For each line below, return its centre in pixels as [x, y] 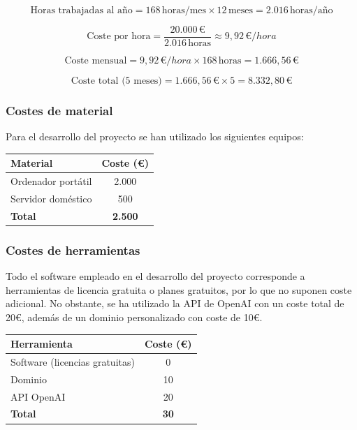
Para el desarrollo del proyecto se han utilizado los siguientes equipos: [155, 136]
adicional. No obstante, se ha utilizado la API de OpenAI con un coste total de [175, 303]
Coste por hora [119, 37]
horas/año [311, 10]
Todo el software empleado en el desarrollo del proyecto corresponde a [155, 276]
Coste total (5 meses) [116, 81]
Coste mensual [96, 61]
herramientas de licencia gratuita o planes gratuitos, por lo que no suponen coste [179, 289]
